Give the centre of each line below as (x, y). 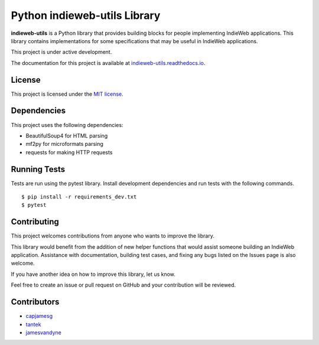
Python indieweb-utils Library (86, 15)
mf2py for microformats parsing (64, 144)
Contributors (35, 302)
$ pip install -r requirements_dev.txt (79, 197)
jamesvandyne (43, 332)
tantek (33, 324)
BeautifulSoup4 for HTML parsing (67, 135)
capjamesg (39, 316)
